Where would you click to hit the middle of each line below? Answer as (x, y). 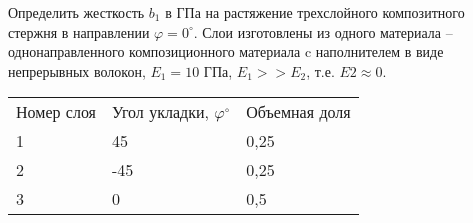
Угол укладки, (160, 112)
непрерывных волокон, (77, 70)
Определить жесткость (76, 12)
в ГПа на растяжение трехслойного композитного (315, 12)
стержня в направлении (79, 31)
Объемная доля (298, 112)
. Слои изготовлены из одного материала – (323, 31)
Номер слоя (56, 112)
